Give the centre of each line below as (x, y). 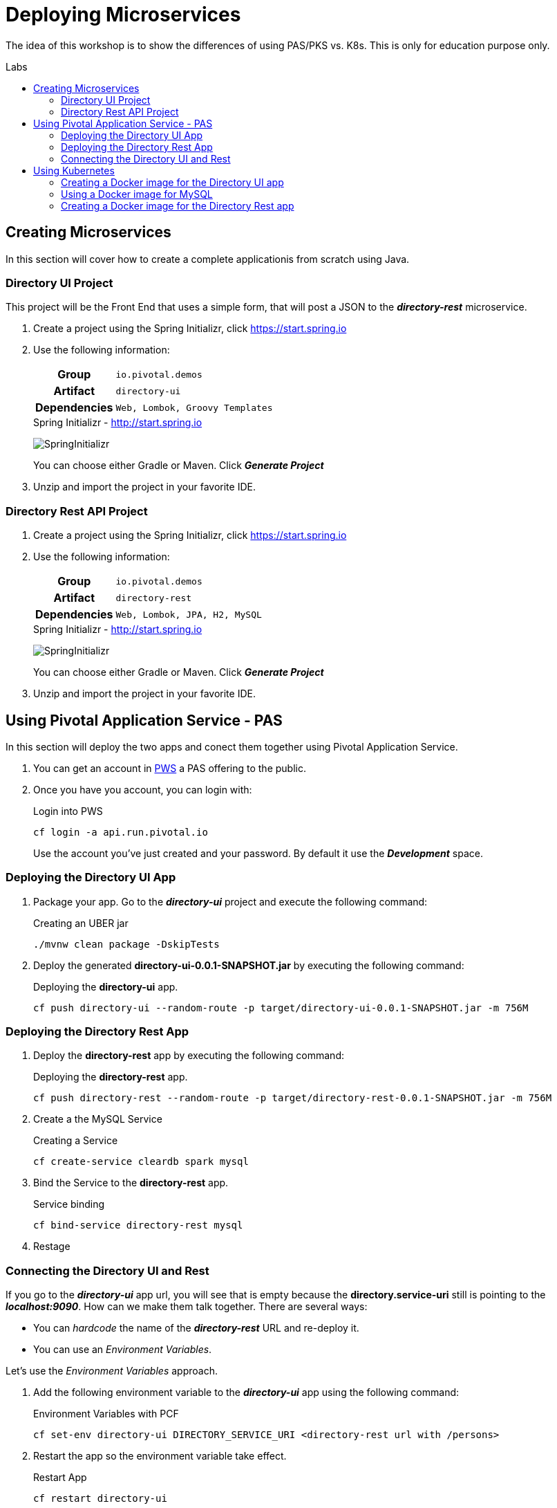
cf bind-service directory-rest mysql (138, 1225)
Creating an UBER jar (81, 923)
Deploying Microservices (123, 15)
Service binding (69, 1204)
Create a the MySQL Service (98, 1119)
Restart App (60, 1478)
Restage (52, 1247)
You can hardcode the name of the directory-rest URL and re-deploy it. (196, 1328)
